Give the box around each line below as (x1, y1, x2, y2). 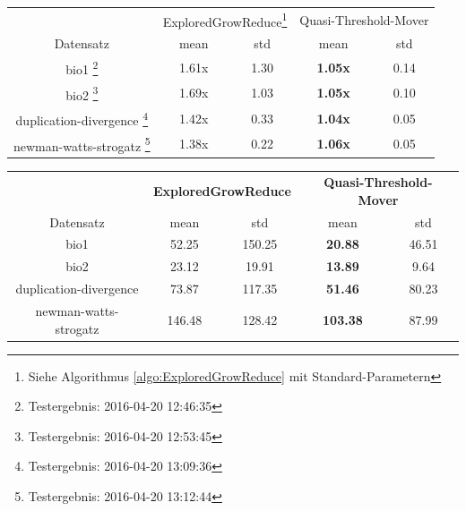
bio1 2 (65, 57, 99, 78)
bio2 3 (65, 82, 99, 104)
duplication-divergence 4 (15, 108, 149, 129)
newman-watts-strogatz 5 (13, 133, 151, 155)
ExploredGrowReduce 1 (162, 9, 288, 30)
